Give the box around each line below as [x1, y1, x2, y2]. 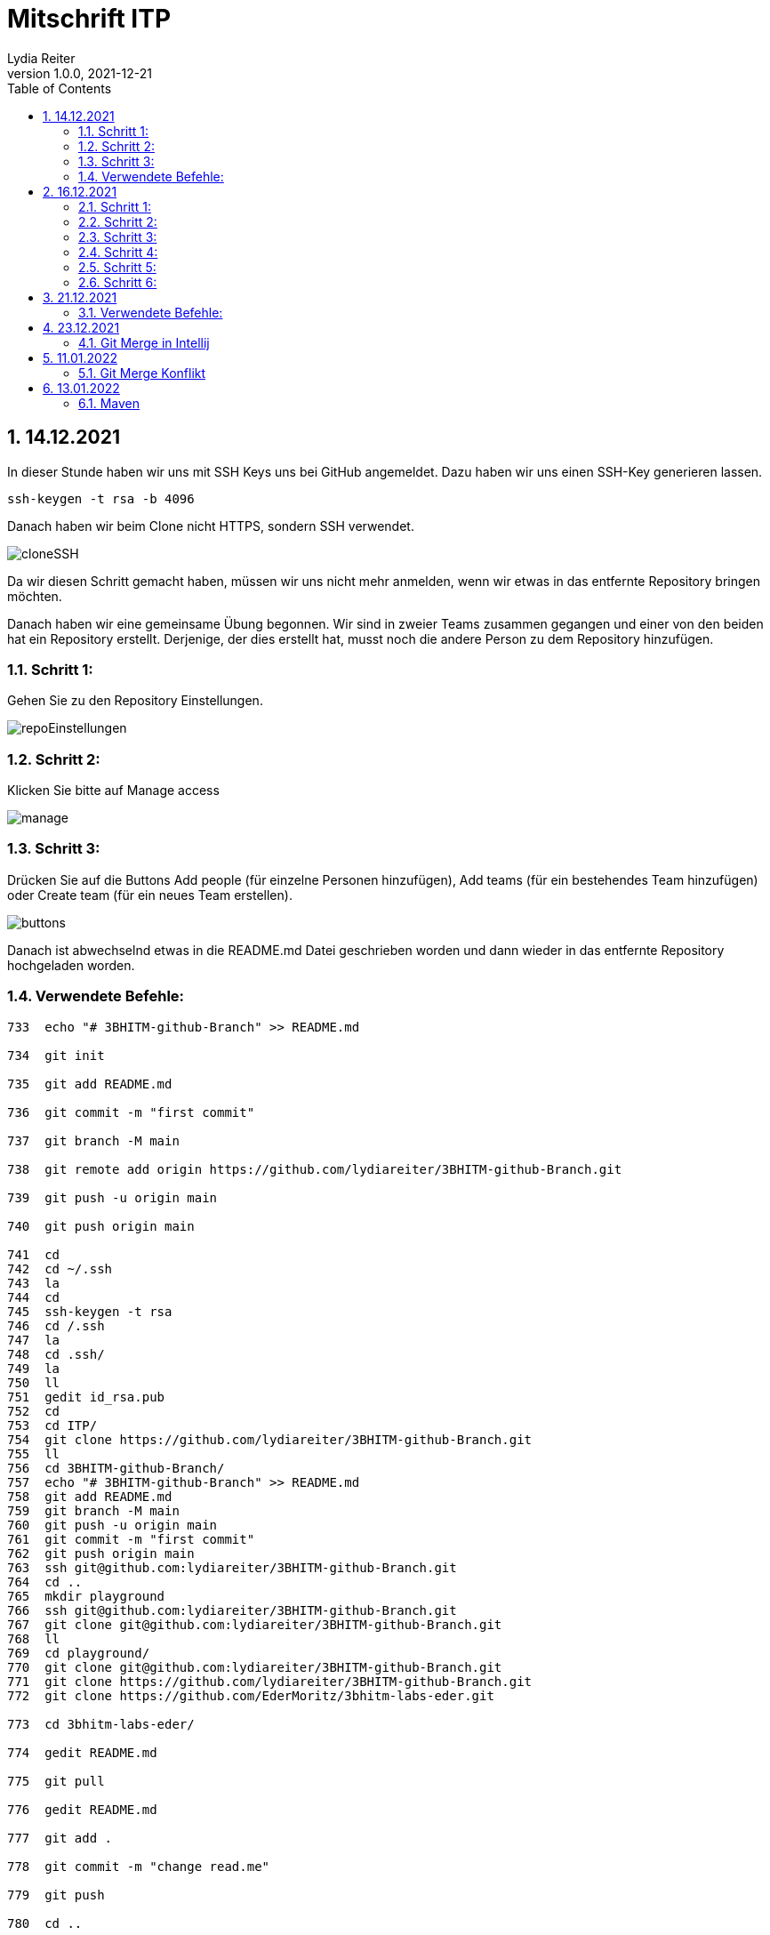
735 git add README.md [7, 1076, 172, 1091]
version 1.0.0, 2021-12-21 [7, 65, 152, 81]
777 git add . [7, 1830, 113, 1845]
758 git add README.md [7, 1489, 172, 1504]
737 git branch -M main [7, 1133, 180, 1148]
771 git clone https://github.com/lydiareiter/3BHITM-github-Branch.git [7, 1674, 533, 1689]
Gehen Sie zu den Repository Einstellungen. [7, 693, 263, 709]
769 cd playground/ [7, 1645, 150, 1660]
